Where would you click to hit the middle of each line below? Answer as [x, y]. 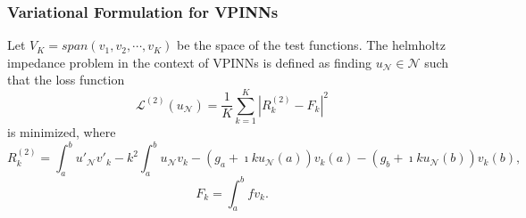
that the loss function [66, 80]
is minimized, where [62, 132]
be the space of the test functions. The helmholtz [311, 45]
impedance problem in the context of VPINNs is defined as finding [190, 62]
